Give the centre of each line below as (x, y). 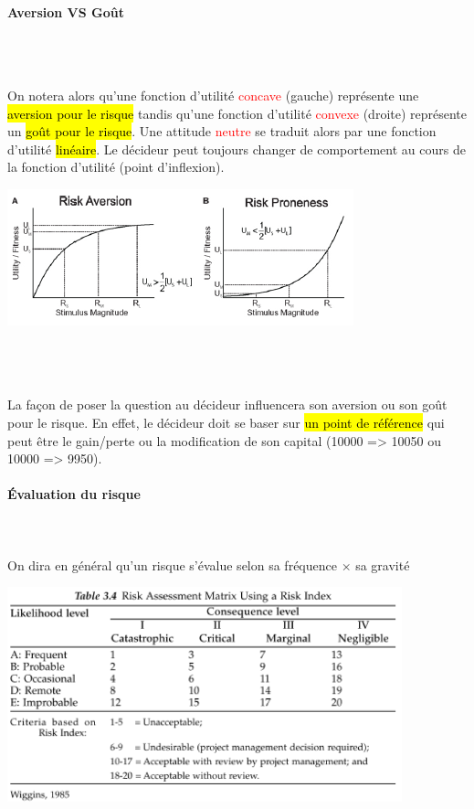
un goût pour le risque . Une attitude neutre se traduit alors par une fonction (222, 131)
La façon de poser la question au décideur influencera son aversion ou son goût (227, 404)
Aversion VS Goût (66, 11)
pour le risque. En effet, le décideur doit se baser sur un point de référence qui (226, 422)
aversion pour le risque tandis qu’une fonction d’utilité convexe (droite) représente (237, 113)
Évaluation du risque (74, 494)
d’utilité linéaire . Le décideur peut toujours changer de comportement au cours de (237, 149)
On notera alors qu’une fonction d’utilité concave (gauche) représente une (213, 95)
